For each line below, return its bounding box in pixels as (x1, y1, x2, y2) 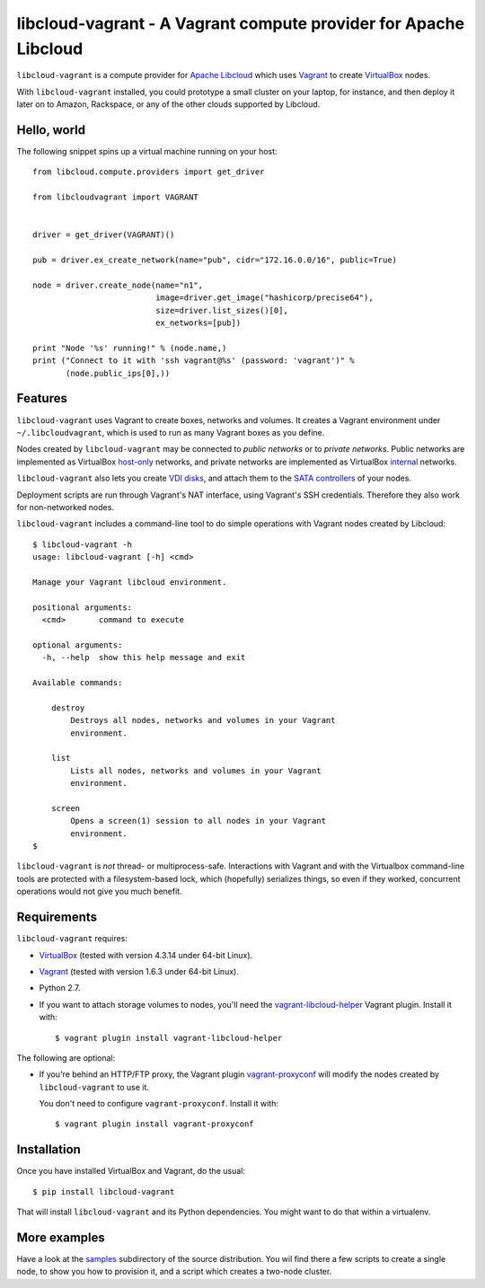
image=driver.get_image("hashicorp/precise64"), (155, 293, 374, 303)
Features (16, 391, 67, 406)
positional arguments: (32, 602, 133, 613)
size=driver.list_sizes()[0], (155, 305, 289, 315)
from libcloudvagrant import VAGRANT (32, 192, 199, 202)
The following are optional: (16, 1052, 116, 1063)
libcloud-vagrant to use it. (39, 1081, 150, 1092)
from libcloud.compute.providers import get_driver (32, 167, 265, 177)
